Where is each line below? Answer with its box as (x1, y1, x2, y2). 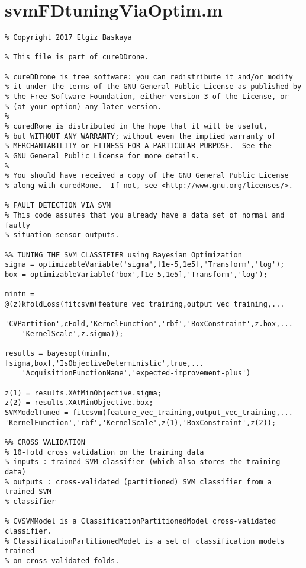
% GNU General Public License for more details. (5, 152, 200, 160)
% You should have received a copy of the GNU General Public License (5, 171, 289, 180)
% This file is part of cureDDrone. (5, 53, 149, 62)
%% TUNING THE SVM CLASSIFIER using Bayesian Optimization (5, 250, 242, 259)
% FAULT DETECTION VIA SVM (5, 201, 111, 210)
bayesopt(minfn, (47, 349, 111, 358)
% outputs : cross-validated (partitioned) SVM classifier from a (5, 477, 272, 486)
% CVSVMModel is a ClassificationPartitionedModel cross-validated (5, 517, 276, 526)
